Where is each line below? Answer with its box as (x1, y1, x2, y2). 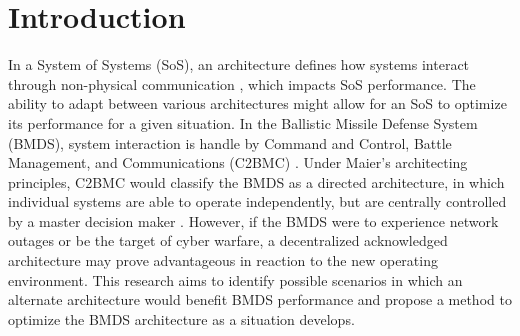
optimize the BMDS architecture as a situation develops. (8, 308, 355, 329)
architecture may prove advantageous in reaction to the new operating (8, 250, 438, 271)
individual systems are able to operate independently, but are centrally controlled (8, 191, 507, 212)
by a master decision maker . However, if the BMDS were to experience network (8, 210, 499, 231)
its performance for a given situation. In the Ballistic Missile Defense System (8, 112, 478, 133)
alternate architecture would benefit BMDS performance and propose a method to (8, 289, 512, 310)
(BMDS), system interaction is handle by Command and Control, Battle (8, 132, 452, 153)
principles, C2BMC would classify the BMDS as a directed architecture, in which (8, 171, 505, 192)
